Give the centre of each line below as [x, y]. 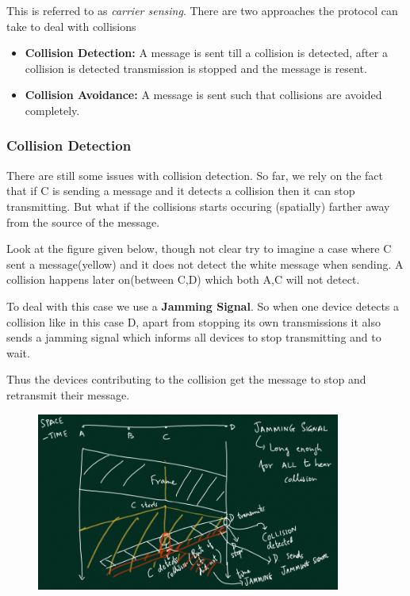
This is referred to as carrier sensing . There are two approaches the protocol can [202, 10]
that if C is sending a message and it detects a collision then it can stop [181, 191]
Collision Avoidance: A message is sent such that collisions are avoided [203, 95]
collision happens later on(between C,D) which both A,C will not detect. [183, 279]
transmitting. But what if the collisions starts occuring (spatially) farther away [198, 206]
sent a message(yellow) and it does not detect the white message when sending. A [205, 264]
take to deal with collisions [71, 26]
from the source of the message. [83, 222]
